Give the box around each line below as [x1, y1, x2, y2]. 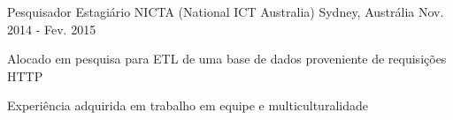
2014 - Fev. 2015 [7, 19, 96, 38]
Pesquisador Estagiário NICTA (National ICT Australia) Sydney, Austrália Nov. [7, 3, 444, 20]
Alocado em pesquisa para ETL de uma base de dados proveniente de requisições [7, 49, 447, 68]
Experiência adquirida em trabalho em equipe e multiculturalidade [7, 96, 368, 115]
